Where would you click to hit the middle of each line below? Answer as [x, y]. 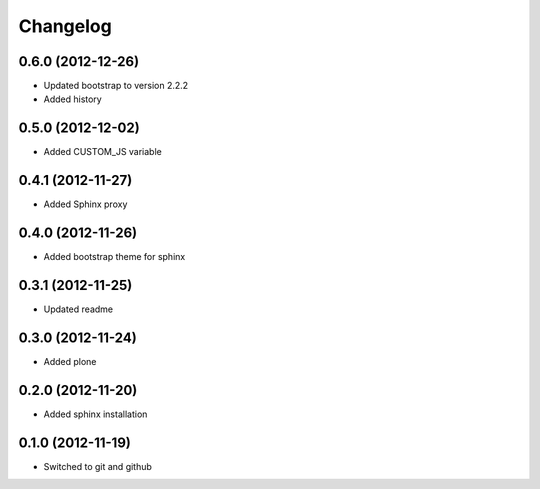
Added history [72, 99]
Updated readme [78, 309]
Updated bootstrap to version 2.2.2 [116, 86]
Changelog [65, 26]
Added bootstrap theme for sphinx [114, 257]
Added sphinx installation [95, 414]
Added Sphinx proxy [85, 204]
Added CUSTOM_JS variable [102, 152]
